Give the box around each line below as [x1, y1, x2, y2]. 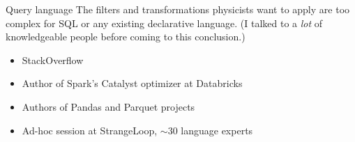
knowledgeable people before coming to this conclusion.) [6, 29, 246, 44]
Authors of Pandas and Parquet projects [22, 99, 195, 113]
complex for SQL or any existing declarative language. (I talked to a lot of [6, 15, 323, 30]
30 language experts [167, 123, 253, 137]
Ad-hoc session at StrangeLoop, [22, 123, 158, 137]
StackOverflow [22, 52, 84, 67]
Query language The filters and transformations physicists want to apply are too [6, 2, 350, 16]
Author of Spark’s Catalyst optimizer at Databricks [22, 76, 243, 90]
